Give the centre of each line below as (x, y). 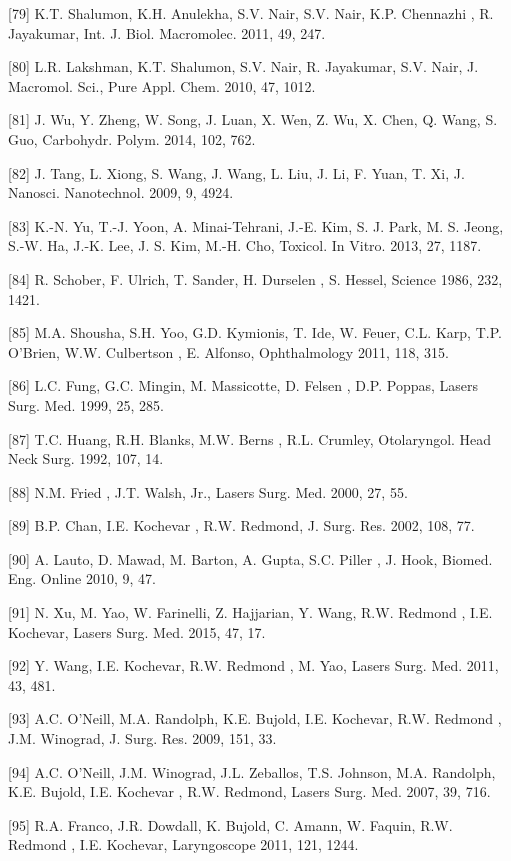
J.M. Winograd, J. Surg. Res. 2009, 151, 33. (142, 738)
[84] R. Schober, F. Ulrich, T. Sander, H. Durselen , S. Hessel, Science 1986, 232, (255, 278)
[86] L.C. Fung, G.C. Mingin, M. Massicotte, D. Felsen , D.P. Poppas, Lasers (243, 385)
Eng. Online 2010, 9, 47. (82, 578)
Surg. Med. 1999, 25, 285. (86, 404)
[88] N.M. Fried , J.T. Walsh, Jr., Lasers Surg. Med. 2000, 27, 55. (208, 491)
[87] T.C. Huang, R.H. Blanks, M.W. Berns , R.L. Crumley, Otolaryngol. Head (250, 438)
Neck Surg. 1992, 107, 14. (86, 458)
